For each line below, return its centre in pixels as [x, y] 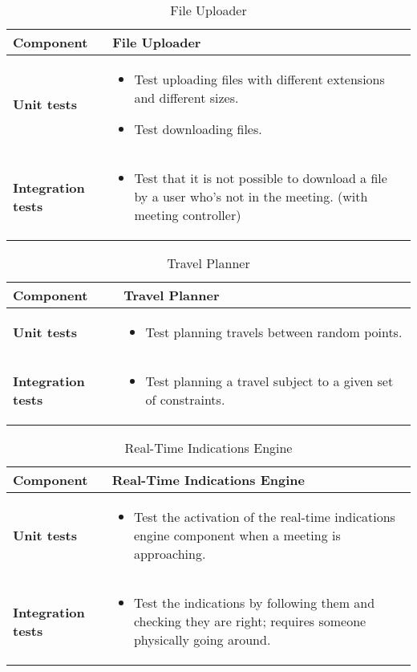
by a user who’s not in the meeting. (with [251, 196]
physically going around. [202, 639]
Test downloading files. [198, 129]
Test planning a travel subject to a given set [269, 381]
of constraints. [185, 399]
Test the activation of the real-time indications [264, 517]
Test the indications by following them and [254, 603]
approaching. [170, 554]
